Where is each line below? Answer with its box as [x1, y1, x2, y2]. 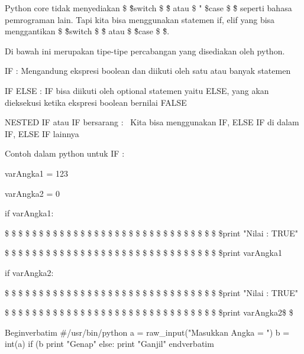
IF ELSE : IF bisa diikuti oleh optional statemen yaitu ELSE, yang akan [5, 84, 269, 96]
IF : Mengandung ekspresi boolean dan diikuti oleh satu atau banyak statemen [5, 64, 291, 77]
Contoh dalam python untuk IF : [5, 147, 125, 160]
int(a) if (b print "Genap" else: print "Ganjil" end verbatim [5, 337, 214, 350]
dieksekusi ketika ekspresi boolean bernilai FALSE [5, 96, 187, 108]
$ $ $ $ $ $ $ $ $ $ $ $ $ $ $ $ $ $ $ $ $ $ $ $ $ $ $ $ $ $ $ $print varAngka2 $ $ [5, 306, 293, 319]
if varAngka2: [5, 266, 54, 278]
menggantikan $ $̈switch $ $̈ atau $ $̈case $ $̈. [5, 25, 170, 37]
